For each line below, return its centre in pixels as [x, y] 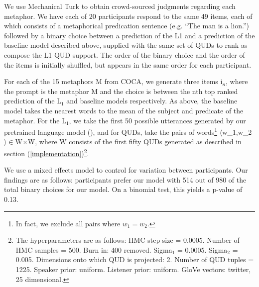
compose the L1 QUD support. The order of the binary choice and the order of [125, 54]
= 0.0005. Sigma [202, 249]
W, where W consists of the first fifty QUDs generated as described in [134, 142]
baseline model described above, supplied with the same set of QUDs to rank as [126, 45]
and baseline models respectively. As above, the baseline [152, 101]
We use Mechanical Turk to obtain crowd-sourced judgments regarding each [120, 6]
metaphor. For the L [35, 120]
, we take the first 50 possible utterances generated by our [157, 120]
